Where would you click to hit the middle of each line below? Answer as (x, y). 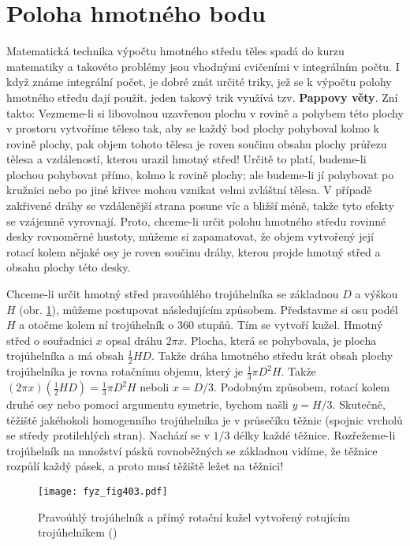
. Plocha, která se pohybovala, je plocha (280, 340)
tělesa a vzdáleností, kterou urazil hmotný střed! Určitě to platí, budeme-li (186, 159)
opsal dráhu (134, 340)
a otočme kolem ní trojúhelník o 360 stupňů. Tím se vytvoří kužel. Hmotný (201, 325)
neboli (155, 387)
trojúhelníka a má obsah (65, 355)
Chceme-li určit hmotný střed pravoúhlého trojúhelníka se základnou (173, 294)
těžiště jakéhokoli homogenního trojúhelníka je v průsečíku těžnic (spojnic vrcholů (205, 419)
